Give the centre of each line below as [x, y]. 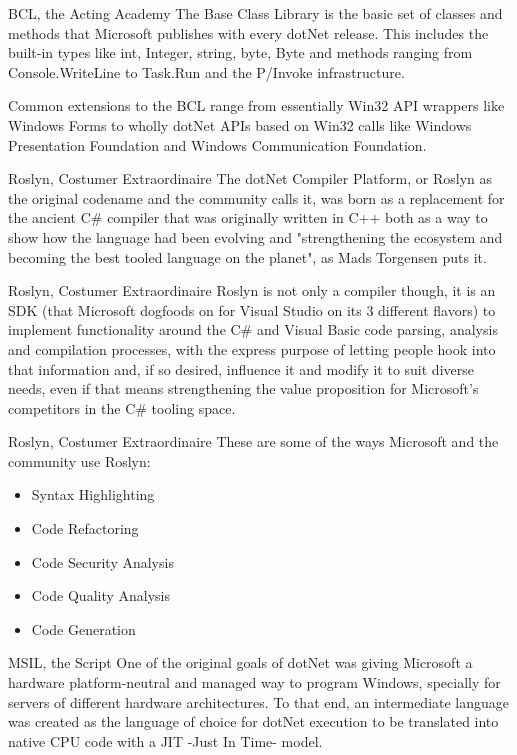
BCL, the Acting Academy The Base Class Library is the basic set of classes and [255, 13]
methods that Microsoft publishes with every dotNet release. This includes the [248, 32]
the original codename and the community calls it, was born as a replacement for [256, 197]
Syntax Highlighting [93, 494]
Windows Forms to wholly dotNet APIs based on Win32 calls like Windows [240, 124]
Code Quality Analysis [101, 595]
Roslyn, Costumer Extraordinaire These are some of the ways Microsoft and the [253, 441]
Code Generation [83, 628]
